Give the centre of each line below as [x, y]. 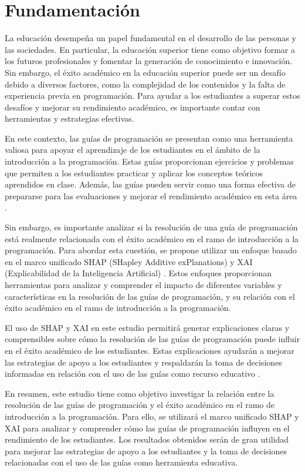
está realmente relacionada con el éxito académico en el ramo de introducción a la [152, 238]
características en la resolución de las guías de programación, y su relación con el [150, 296]
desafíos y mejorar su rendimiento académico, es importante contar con [133, 107]
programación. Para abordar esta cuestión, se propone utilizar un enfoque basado [151, 250]
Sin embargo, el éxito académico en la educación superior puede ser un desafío [145, 72]
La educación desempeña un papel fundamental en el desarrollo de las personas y [150, 38]
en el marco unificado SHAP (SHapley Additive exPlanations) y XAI [129, 261]
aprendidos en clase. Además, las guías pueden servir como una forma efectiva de [150, 184]
